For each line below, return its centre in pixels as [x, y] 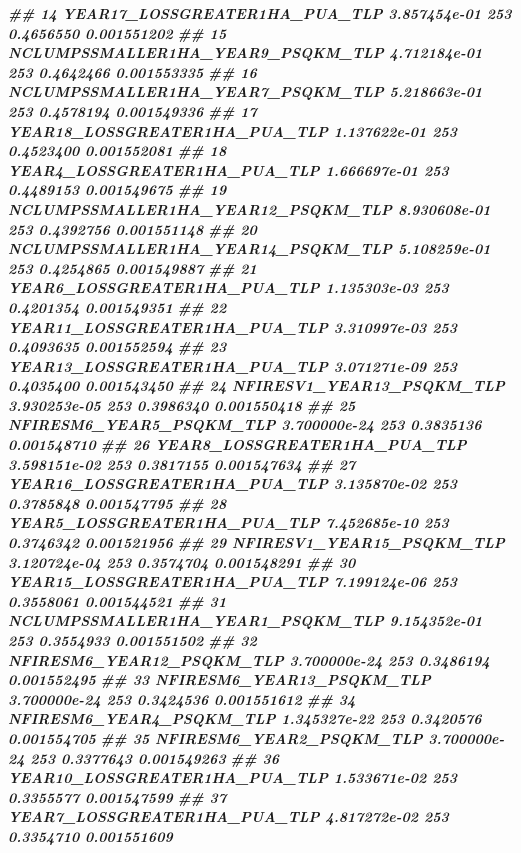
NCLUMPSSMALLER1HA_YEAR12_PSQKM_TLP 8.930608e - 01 [249, 208]
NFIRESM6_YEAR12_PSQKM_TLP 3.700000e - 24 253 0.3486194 [249, 659]
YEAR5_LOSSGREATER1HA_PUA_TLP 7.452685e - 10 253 [228, 522]
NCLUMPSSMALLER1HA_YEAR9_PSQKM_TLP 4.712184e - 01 [245, 52]
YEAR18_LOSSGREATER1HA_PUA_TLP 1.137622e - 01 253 [233, 130]
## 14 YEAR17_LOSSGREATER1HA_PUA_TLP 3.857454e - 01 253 [260, 13]
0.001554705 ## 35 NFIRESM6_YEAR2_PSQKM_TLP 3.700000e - [256, 737]
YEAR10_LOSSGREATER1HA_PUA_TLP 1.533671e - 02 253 [233, 777]
